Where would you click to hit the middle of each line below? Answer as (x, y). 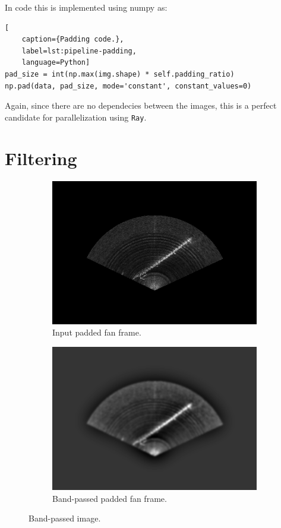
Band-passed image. (65, 518)
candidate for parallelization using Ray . (76, 117)
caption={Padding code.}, (73, 39)
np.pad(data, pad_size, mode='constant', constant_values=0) (128, 86)
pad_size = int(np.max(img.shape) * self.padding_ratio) (120, 74)
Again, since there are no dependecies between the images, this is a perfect (141, 105)
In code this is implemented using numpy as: (86, 7)
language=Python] (56, 63)
